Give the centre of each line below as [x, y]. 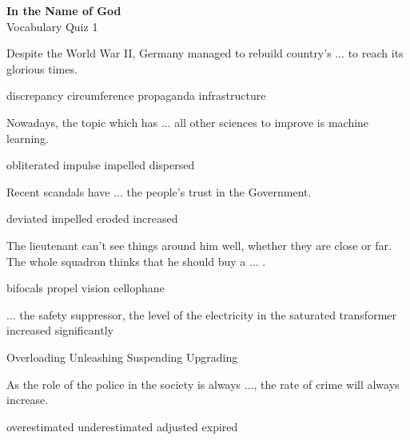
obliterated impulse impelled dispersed [101, 165]
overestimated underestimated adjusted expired [122, 426]
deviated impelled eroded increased [92, 218]
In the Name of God [64, 10]
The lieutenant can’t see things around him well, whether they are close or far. [199, 245]
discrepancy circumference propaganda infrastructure [136, 95]
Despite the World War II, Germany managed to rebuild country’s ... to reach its [205, 53]
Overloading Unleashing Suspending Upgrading [122, 357]
